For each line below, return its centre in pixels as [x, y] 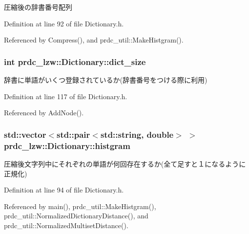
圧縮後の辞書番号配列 [38, 7]
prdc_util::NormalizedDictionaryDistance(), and [76, 216]
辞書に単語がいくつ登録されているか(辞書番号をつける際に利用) [106, 80]
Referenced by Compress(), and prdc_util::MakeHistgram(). [94, 40]
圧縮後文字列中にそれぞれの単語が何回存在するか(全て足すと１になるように [125, 163]
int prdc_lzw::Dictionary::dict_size [75, 61]
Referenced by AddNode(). [44, 113]
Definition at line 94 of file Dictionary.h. [64, 190]
